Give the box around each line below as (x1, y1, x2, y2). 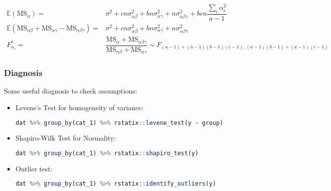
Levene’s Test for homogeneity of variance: (15, 102, 143, 112)
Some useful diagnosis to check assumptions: (4, 86, 138, 96)
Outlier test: (15, 163, 53, 173)
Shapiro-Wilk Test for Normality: (15, 133, 116, 143)
